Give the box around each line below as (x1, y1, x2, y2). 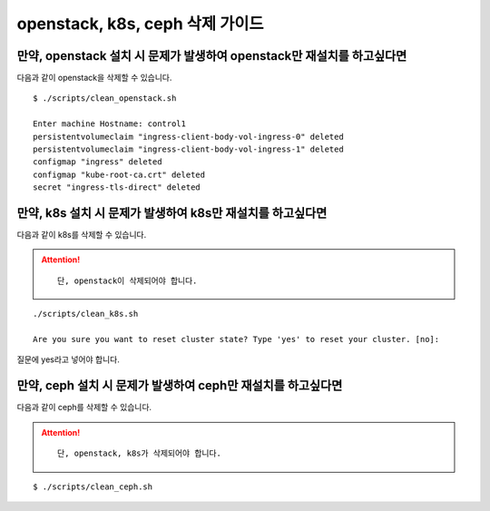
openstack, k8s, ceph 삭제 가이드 (16, 14, 264, 34)
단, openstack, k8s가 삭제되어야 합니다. (57, 448, 221, 458)
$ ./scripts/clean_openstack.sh (33, 93, 177, 103)
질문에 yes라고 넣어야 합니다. (16, 354, 120, 365)
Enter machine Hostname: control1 (33, 119, 186, 129)
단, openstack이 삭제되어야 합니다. (57, 275, 198, 286)
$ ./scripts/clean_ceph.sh (33, 481, 153, 492)
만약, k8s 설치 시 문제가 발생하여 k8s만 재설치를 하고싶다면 (16, 205, 328, 221)
